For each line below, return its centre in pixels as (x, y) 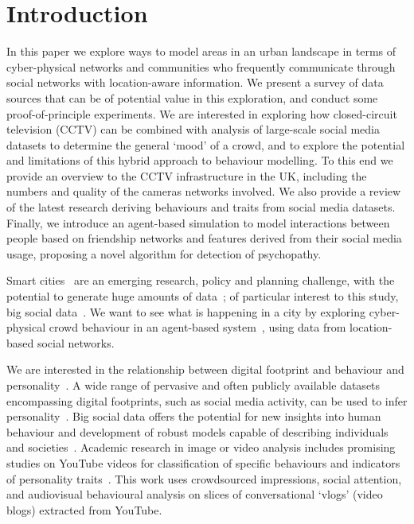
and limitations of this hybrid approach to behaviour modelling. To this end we (200, 160)
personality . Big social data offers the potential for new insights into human (194, 416)
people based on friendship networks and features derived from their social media (204, 238)
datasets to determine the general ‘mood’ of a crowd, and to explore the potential (206, 144)
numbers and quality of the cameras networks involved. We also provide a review (204, 191)
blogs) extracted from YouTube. (84, 509)
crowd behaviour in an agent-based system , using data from (197, 327)
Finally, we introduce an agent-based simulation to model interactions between (198, 222)
